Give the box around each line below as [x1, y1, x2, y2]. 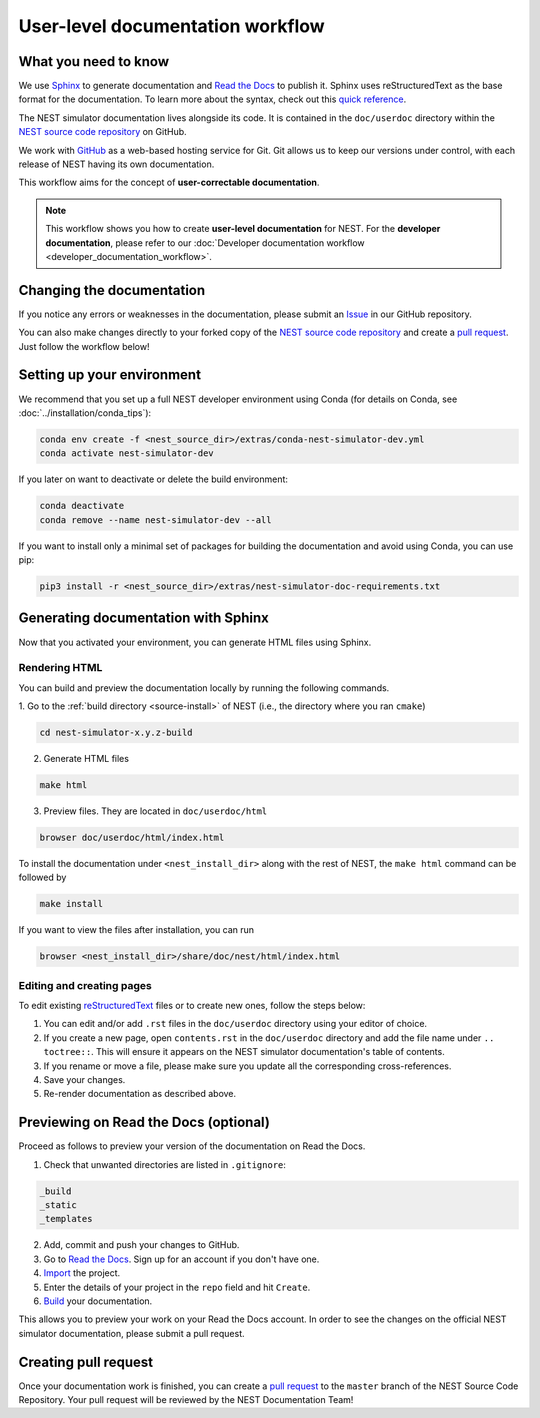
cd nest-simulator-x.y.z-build [39, 727, 194, 739]
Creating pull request [18, 1353, 154, 1370]
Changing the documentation [18, 281, 206, 299]
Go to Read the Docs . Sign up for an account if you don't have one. [43, 1253, 320, 1265]
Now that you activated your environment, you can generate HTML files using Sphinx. [18, 636, 372, 648]
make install [39, 898, 104, 910]
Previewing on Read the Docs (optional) [18, 1114, 270, 1131]
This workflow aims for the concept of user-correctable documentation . [18, 176, 320, 189]
